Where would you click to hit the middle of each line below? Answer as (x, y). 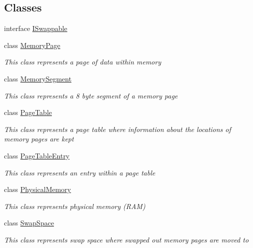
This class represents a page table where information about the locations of (118, 129)
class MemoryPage (32, 45)
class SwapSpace (29, 223)
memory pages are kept (39, 139)
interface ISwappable (36, 28)
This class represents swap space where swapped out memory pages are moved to (126, 239)
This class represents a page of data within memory (83, 62)
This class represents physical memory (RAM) (75, 206)
